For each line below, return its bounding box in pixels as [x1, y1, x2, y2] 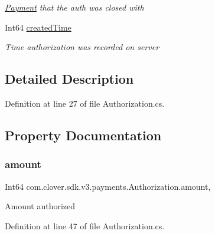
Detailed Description [5, 70, 134, 88]
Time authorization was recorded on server [5, 41, 159, 53]
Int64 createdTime [5, 21, 71, 33]
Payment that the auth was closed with [5, 1, 144, 13]
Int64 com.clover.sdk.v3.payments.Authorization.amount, [5, 180, 211, 192]
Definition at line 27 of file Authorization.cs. [5, 97, 165, 109]
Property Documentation [5, 126, 162, 144]
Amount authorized [5, 200, 76, 212]
